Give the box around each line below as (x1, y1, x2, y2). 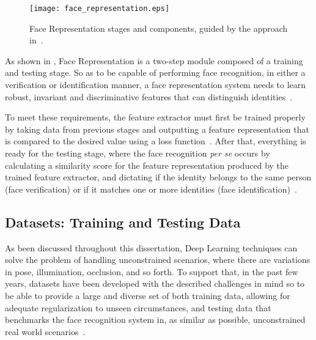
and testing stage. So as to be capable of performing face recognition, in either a (5, 66, 306, 79)
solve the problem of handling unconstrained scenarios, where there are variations (5, 253, 310, 266)
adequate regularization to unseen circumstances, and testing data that (5, 301, 271, 314)
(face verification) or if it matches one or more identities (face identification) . (5, 182, 297, 195)
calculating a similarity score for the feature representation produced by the (5, 158, 289, 171)
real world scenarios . (5, 325, 86, 338)
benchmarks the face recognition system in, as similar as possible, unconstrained (5, 313, 306, 326)
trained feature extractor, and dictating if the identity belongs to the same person (5, 171, 312, 183)
